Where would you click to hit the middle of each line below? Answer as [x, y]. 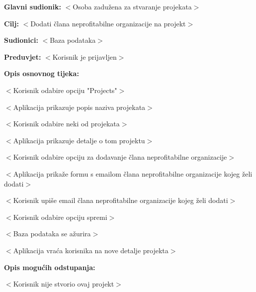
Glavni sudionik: [33, 6]
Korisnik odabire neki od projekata [66, 124]
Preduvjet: [23, 56]
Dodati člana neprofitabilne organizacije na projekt [108, 23]
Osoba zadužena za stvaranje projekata [132, 6]
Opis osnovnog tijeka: [42, 73]
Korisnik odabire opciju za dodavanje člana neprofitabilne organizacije [120, 157]
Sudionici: [21, 40]
